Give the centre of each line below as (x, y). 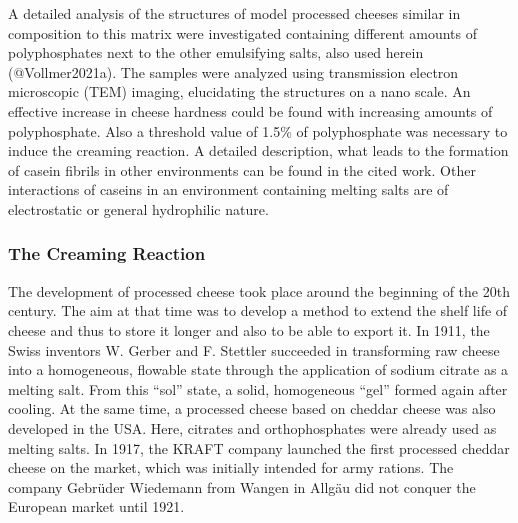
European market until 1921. (96, 506)
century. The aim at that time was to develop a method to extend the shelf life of (258, 310)
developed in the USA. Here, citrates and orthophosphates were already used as (252, 427)
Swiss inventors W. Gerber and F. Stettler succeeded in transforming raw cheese (254, 349)
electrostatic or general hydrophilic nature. (138, 208)
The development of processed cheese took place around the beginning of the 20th (259, 290)
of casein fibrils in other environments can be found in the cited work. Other (242, 169)
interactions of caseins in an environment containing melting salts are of (228, 189)
